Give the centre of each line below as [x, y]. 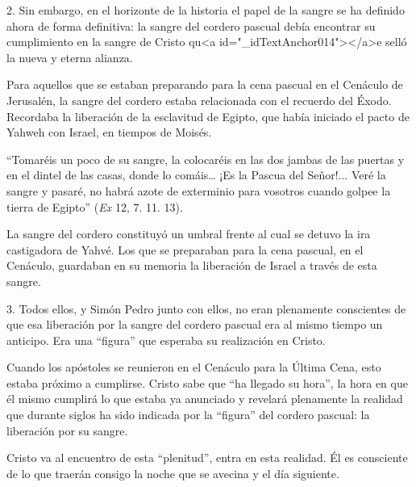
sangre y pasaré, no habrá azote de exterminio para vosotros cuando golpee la [199, 190]
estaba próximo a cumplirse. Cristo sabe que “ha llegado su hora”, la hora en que [207, 382]
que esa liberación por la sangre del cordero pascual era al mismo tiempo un [195, 324]
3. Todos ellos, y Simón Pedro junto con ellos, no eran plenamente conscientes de [206, 308]
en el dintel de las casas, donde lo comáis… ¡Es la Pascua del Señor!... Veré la [196, 175]
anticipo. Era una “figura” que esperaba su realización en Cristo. [166, 340]
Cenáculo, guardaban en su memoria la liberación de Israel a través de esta [192, 265]
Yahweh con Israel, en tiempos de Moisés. [109, 132]
